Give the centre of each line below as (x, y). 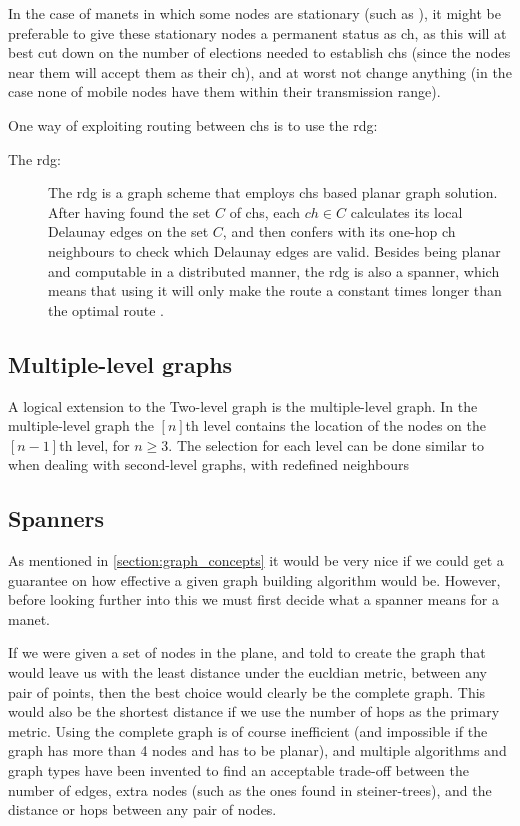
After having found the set (129, 211)
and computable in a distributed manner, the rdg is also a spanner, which (274, 270)
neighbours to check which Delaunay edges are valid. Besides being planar (274, 250)
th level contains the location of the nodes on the (335, 425)
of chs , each (265, 211)
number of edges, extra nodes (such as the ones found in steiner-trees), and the (250, 789)
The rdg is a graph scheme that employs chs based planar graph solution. (273, 192)
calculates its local (406, 211)
